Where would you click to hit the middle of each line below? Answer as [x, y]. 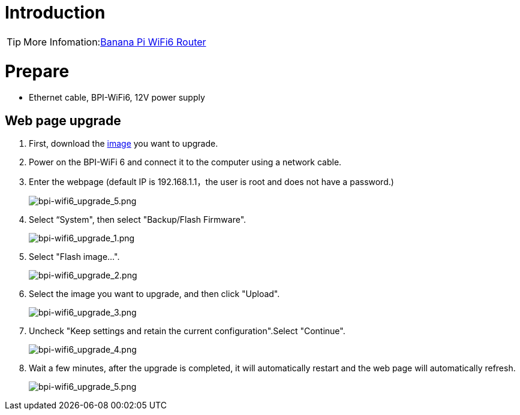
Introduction [55, 13]
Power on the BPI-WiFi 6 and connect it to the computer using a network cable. [185, 162]
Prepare [37, 71]
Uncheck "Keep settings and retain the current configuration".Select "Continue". [187, 331]
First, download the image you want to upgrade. [124, 144]
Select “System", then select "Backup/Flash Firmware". [138, 220]
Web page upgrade [63, 120]
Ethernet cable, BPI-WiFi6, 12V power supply [117, 98]
